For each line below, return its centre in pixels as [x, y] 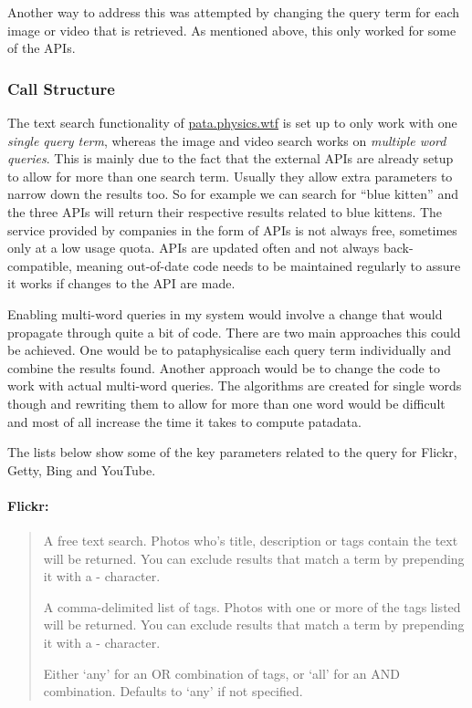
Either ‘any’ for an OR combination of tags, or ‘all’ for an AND [221, 673]
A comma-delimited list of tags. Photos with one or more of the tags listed [252, 606]
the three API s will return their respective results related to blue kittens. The [225, 211]
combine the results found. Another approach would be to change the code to [224, 367]
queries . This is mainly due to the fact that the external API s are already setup [231, 158]
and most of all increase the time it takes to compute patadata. [184, 421]
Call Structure [61, 88]
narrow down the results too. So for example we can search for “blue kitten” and [233, 194]
